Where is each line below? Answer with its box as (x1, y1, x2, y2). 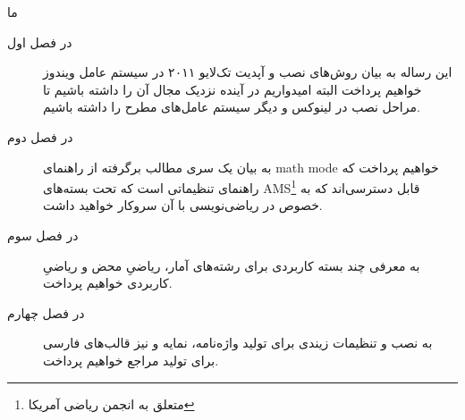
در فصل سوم (7, 226, 79, 244)
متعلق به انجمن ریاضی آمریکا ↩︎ (28, 394, 195, 413)
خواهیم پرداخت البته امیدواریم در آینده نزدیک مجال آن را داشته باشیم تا (43, 80, 422, 98)
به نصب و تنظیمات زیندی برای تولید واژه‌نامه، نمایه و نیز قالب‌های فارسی (43, 333, 433, 352)
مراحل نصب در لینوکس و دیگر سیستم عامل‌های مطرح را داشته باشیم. (43, 97, 420, 116)
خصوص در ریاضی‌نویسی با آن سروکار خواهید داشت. (43, 196, 323, 214)
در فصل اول (7, 32, 72, 51)
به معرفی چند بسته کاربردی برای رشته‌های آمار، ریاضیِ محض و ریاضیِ (43, 256, 420, 274)
